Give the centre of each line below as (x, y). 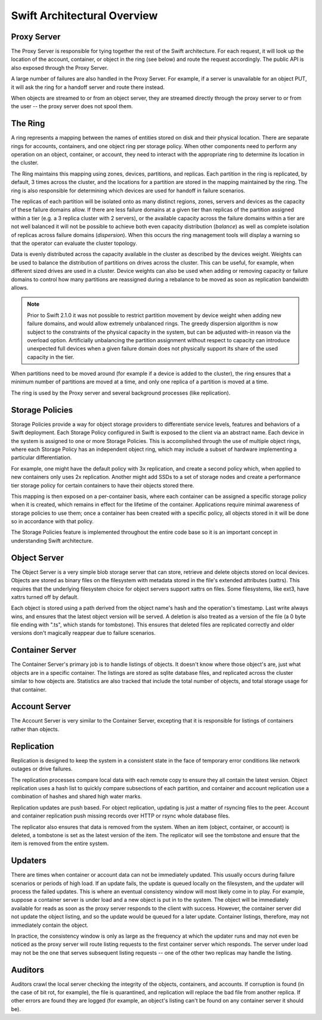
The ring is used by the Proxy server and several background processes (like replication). (121, 393)
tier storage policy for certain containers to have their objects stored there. (103, 485)
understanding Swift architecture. (52, 540)
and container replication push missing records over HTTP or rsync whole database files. (120, 816)
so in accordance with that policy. (52, 521)
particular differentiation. (41, 457)
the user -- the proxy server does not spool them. (72, 106)
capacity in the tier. (51, 357)
